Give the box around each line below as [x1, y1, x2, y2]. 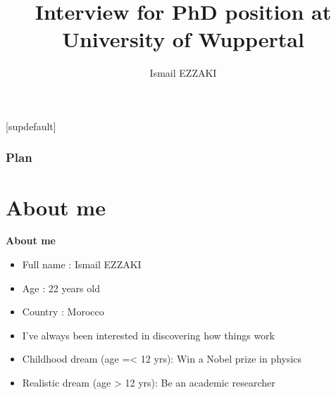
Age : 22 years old [22, 280, 100, 295]
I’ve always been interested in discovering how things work [22, 327, 275, 342]
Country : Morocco [22, 304, 104, 319]
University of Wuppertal [62, 25, 304, 54]
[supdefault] [6, 118, 56, 133]
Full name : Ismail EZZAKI [22, 257, 142, 272]
